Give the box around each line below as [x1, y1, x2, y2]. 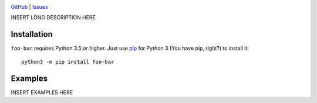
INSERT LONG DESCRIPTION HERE [11, 14, 96, 21]
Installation [11, 29, 53, 39]
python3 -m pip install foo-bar [21, 59, 114, 65]
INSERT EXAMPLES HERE [11, 88, 73, 96]
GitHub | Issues [11, 4, 48, 10]
